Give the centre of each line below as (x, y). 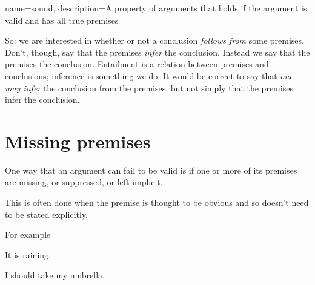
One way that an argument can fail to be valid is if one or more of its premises (151, 170)
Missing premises (78, 141)
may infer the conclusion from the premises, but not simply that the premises (149, 87)
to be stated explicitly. (46, 214)
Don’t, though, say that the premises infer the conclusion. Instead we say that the (157, 52)
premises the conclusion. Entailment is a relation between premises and (137, 64)
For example (28, 234)
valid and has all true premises (62, 20)
